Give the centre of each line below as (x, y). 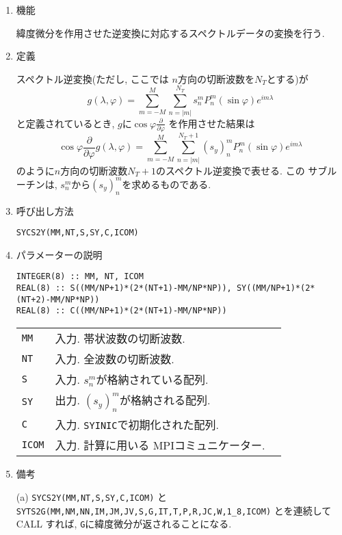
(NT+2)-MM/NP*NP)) (58, 299)
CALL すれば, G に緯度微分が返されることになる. (124, 524)
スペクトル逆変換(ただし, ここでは (92, 78)
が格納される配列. (165, 400)
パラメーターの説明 (59, 254)
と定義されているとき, (65, 123)
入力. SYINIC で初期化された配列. (137, 425)
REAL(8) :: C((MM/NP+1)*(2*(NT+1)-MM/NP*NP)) (121, 311)
